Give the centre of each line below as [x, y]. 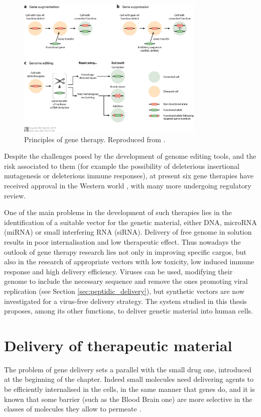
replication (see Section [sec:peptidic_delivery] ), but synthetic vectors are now [124, 291]
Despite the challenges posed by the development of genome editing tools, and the [130, 156]
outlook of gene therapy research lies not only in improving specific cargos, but [125, 251]
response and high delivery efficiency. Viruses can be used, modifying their [118, 271]
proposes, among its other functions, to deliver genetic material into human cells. [128, 311]
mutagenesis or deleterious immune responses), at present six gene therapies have [129, 176]
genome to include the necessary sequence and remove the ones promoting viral [126, 281]
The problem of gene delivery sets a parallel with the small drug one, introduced [128, 369]
